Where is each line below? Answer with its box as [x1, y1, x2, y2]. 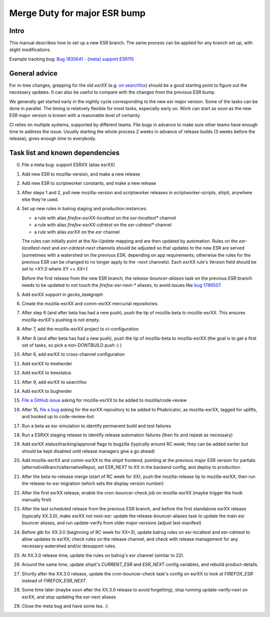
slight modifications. [9, 47, 51, 53]
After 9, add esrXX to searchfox [21, 379, 87, 385]
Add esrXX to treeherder [21, 360, 72, 366]
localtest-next [21, 245, 51, 251]
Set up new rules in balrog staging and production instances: [21, 206, 147, 212]
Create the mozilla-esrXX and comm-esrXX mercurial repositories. [21, 301, 159, 307]
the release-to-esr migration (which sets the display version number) [21, 480, 164, 486]
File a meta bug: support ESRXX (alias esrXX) [21, 162, 115, 168]
